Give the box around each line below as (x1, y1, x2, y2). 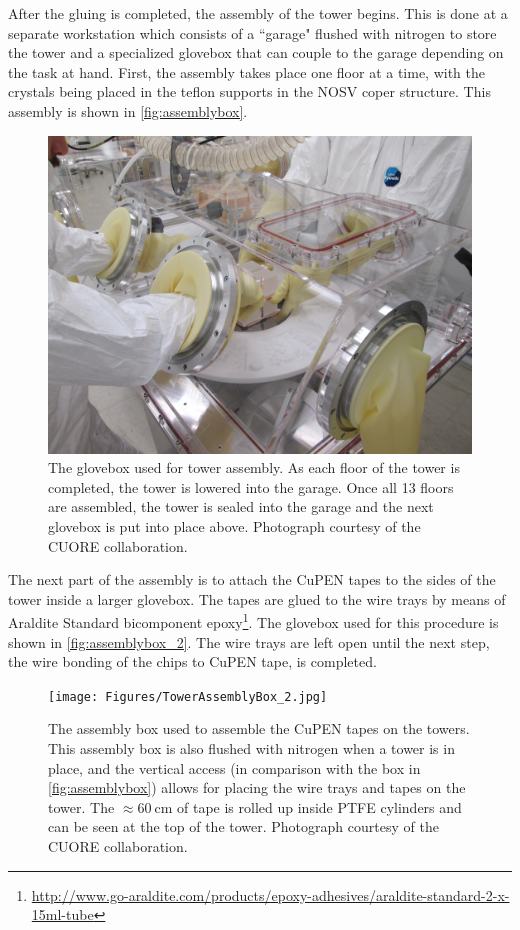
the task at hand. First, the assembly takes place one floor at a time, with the (8, 61, 486, 82)
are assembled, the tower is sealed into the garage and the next (48, 496, 434, 517)
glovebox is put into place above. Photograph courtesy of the (48, 515, 421, 536)
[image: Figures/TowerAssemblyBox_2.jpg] (48, 689, 328, 704)
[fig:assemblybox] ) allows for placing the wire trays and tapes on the (48, 777, 466, 798)
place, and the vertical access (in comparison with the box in (48, 757, 421, 778)
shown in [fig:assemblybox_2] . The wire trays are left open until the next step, (8, 631, 490, 652)
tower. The (48, 796, 115, 817)
